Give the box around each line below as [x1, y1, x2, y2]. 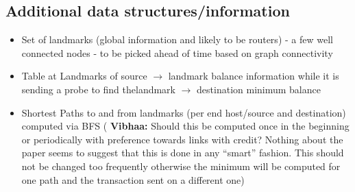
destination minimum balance [197, 82, 321, 96]
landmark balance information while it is [168, 69, 339, 83]
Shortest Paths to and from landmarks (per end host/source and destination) [21, 105, 346, 119]
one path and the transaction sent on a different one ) [21, 172, 245, 187]
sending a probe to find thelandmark [21, 82, 175, 96]
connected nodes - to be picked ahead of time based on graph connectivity [21, 45, 333, 60]
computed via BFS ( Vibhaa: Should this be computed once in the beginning [21, 119, 350, 133]
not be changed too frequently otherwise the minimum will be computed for [21, 158, 341, 173]
